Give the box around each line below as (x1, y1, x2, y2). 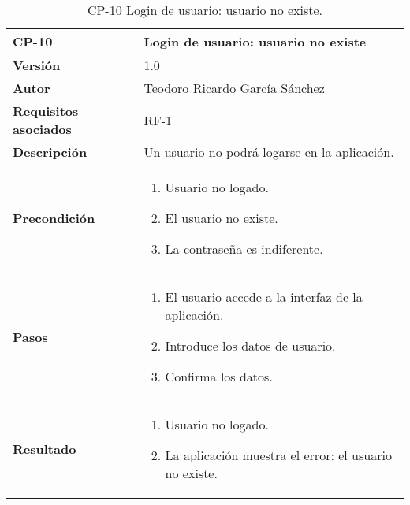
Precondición (13, 209, 95, 227)
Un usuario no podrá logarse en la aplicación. (143, 143, 394, 161)
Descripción (13, 143, 88, 161)
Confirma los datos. (165, 367, 273, 385)
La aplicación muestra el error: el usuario (165, 446, 392, 464)
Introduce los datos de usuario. (165, 336, 336, 355)
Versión (13, 56, 61, 74)
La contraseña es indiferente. (165, 240, 323, 258)
